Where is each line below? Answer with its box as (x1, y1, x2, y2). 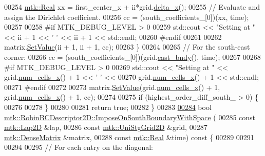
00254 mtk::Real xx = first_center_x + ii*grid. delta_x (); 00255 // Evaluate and (4, 2, 260, 12)
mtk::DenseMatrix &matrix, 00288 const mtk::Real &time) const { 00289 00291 (4, 131, 254, 142)
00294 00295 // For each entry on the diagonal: (4, 142, 153, 152)
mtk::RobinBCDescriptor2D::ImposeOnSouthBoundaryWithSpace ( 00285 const (4, 112, 256, 122)
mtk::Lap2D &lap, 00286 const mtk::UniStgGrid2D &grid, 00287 (4, 122, 207, 132)
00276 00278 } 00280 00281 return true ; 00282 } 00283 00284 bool (4, 101, 212, 112)
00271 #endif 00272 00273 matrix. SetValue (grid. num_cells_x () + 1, (4, 81, 220, 92)
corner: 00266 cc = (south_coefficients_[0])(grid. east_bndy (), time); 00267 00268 (4, 51, 261, 62)
